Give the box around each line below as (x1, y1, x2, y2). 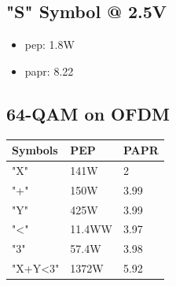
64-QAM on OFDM (6, 101, 170, 125)
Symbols (12, 142, 58, 158)
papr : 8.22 (24, 62, 74, 79)
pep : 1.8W (24, 36, 75, 53)
